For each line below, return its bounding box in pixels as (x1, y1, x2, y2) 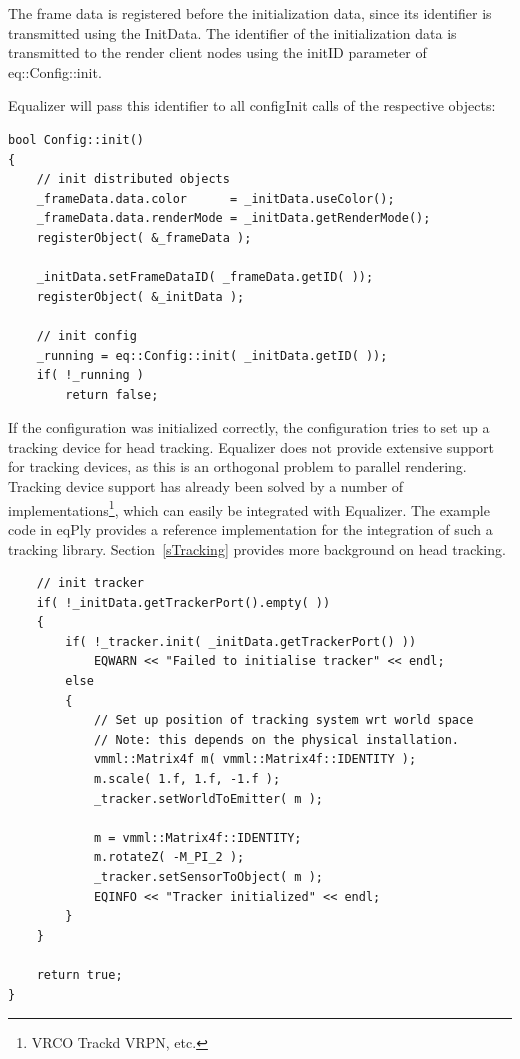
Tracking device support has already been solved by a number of (8, 476, 404, 497)
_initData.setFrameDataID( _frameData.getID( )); (36, 270, 374, 285)
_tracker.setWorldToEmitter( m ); (93, 791, 323, 806)
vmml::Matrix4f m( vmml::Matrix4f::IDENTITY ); (93, 752, 417, 767)
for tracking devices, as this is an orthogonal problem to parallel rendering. (8, 456, 467, 477)
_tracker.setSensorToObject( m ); (93, 870, 323, 884)
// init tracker (36, 576, 145, 591)
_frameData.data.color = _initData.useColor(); (36, 191, 395, 206)
